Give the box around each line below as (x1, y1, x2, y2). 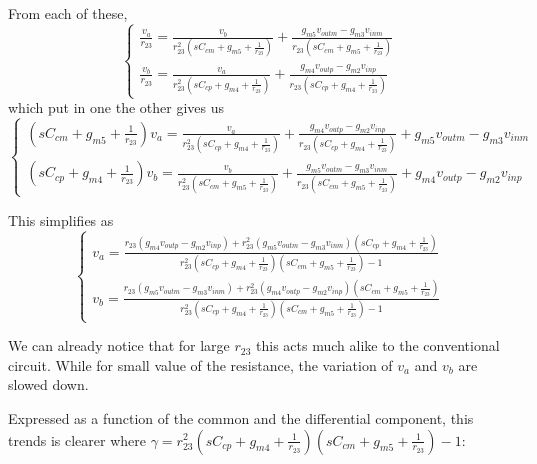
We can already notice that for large (8, 335, 230, 356)
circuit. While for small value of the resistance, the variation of (8, 354, 393, 375)
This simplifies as (8, 209, 114, 230)
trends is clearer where (8, 429, 146, 450)
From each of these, (8, 3, 128, 23)
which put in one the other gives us (8, 97, 225, 117)
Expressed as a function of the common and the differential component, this (8, 407, 474, 428)
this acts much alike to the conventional (256, 335, 500, 356)
